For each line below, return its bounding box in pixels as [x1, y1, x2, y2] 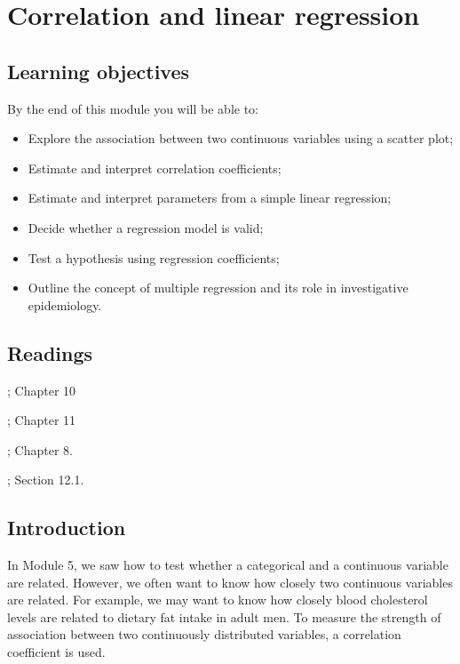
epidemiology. [28, 295, 102, 314]
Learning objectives [7, 57, 190, 84]
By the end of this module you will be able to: [7, 99, 258, 117]
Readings [7, 339, 93, 366]
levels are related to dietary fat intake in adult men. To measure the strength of [7, 607, 441, 626]
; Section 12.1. [7, 470, 84, 489]
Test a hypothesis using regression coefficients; [28, 248, 280, 267]
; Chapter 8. [7, 440, 73, 459]
